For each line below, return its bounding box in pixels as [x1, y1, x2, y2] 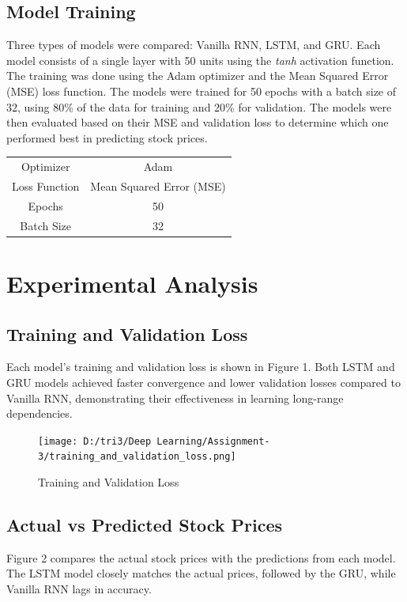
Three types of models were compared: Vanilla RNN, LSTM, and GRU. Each [6, 36, 381, 53]
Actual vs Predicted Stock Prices [6, 512, 283, 536]
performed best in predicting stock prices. [6, 129, 208, 146]
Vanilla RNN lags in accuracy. [6, 580, 152, 596]
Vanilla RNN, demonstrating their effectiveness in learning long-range [6, 389, 344, 406]
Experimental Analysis [6, 267, 258, 299]
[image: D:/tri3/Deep [38, 435, 152, 447]
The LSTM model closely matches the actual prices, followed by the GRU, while [6, 565, 396, 581]
